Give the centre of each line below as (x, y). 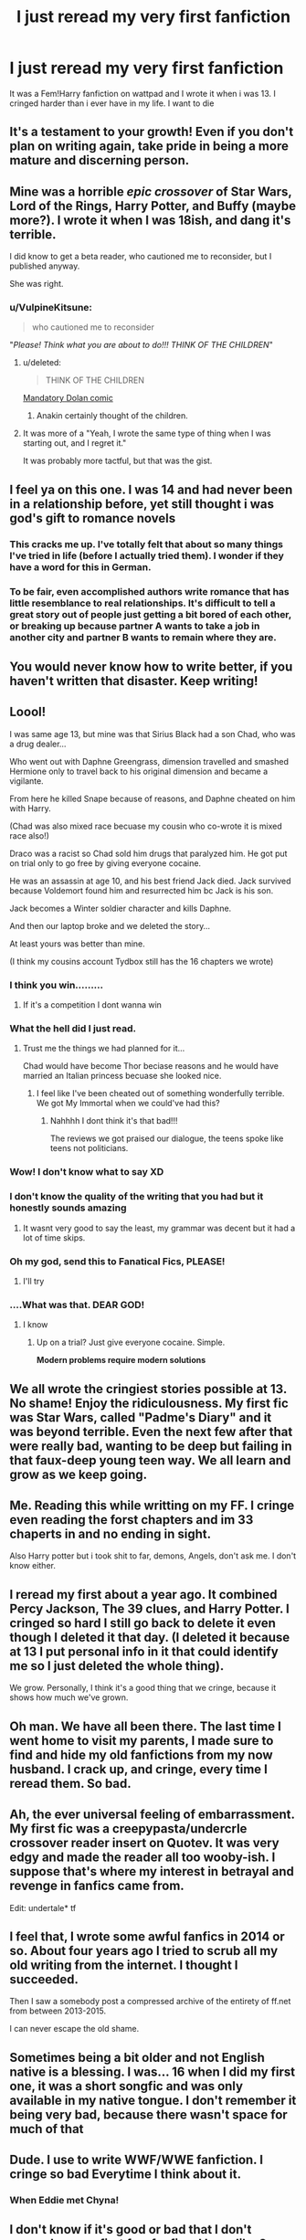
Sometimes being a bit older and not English (137, 2057)
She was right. (37, 284)
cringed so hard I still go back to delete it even (143, 1623)
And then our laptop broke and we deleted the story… (110, 925)
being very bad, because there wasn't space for (148, 2114)
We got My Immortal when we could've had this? (128, 1104)
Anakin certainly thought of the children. (112, 416)
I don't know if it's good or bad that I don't (131, 2229)
